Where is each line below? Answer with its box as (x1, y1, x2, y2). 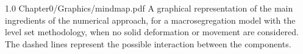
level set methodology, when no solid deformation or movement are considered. (5, 25, 299, 38)
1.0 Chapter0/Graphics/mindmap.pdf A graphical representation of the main (5, 2, 293, 14)
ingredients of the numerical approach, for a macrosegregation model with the (5, 13, 296, 26)
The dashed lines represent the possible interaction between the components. (5, 37, 291, 50)
